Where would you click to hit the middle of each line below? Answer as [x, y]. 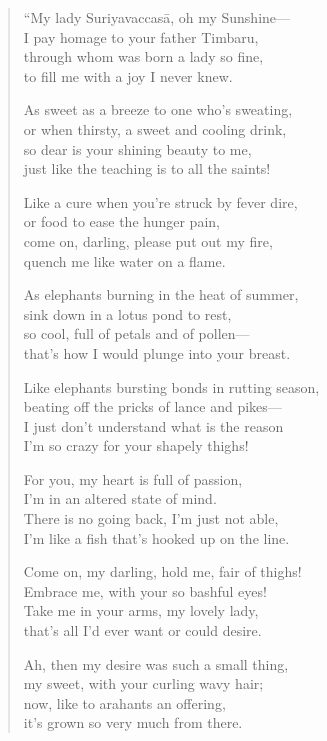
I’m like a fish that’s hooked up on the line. [156, 537]
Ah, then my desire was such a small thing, [156, 663]
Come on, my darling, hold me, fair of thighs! [162, 571]
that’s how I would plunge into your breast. [157, 352]
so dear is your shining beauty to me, [137, 148]
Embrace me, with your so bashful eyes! [145, 590]
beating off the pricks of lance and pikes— [152, 406]
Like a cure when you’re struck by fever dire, [160, 201]
